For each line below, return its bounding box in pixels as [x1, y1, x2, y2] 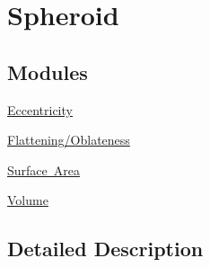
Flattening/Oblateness [7, 130, 130, 149]
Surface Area [7, 160, 80, 179]
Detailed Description [7, 235, 204, 263]
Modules [7, 58, 88, 85]
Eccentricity [7, 100, 73, 119]
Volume [7, 191, 48, 209]
